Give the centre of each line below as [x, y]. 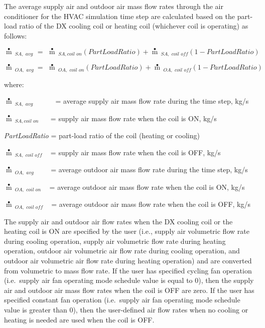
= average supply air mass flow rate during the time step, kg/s [152, 101]
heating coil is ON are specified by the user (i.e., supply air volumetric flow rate [127, 231]
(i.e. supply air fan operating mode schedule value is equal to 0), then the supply [129, 280]
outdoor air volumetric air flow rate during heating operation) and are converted [128, 260]
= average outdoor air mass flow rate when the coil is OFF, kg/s [151, 204]
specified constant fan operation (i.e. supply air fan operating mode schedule [122, 300]
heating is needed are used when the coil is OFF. [79, 319]
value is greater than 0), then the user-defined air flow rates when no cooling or [126, 309]
